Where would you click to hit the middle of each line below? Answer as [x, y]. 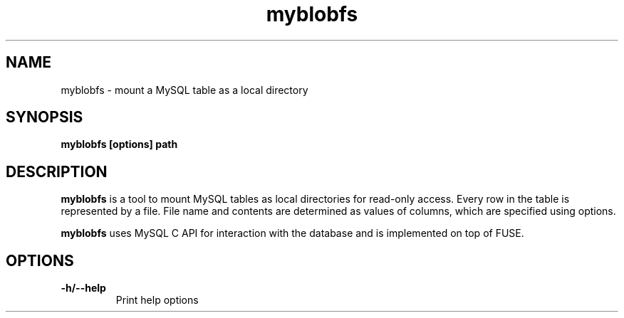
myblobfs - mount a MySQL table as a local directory [184, 90]
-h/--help [83, 288]
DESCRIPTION [57, 171]
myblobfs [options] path [119, 144]
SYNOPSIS [45, 117]
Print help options [157, 300]
